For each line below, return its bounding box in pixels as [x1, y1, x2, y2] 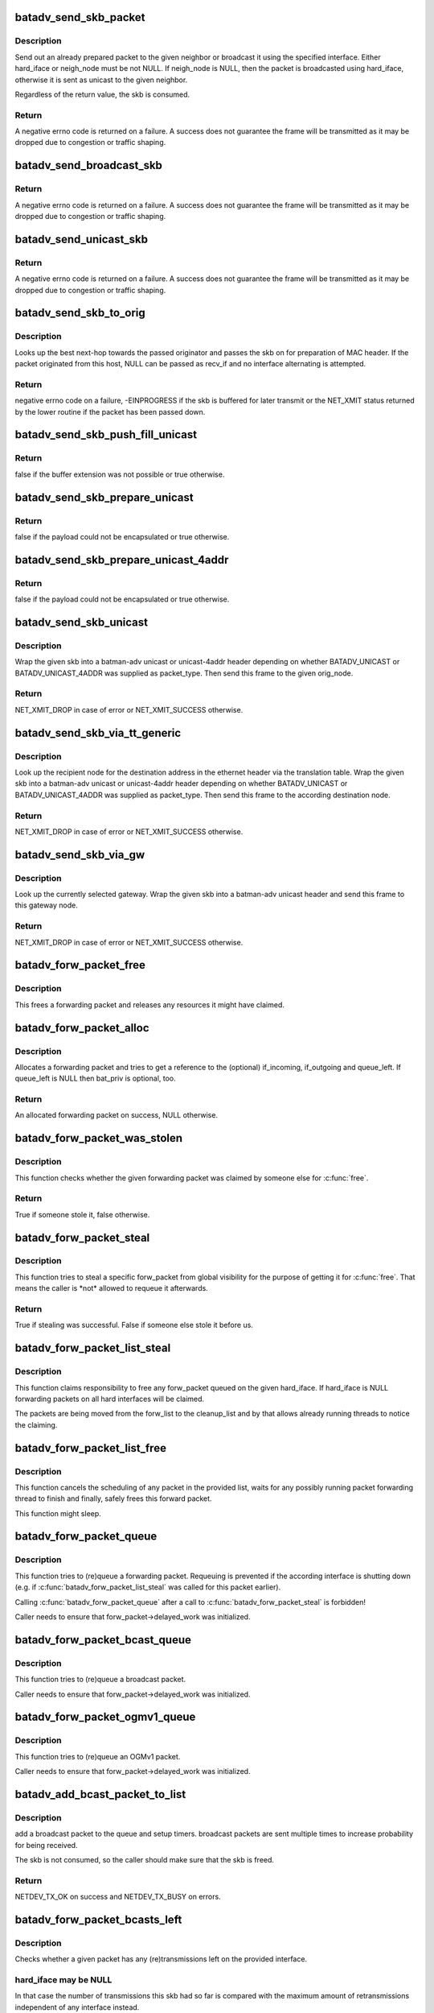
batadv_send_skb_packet [14, 10, 145, 24]
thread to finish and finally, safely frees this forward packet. [14, 1494, 212, 1503]
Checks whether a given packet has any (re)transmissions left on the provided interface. [14, 1954, 308, 1964]
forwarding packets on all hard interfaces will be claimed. [14, 1394, 205, 1403]
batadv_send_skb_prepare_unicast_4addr [14, 552, 229, 567]
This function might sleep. [14, 1508, 102, 1518]
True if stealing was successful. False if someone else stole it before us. [14, 1321, 253, 1330]
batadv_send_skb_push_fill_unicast [14, 428, 198, 442]
